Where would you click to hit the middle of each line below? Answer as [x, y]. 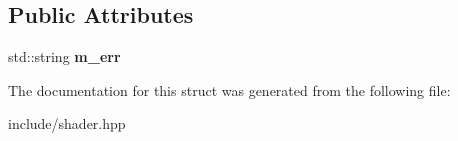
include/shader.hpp [67, 123]
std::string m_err [64, 56]
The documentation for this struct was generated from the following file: [229, 89]
